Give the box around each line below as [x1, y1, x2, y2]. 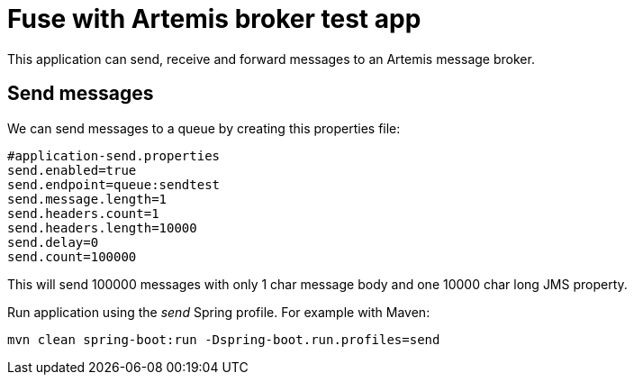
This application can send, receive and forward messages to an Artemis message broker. [7, 50, 535, 67]
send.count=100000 [7, 249, 137, 264]
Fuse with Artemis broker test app [7, 4, 421, 34]
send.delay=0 [7, 234, 99, 250]
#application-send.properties [7, 148, 221, 163]
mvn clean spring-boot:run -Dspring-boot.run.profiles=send [7, 332, 440, 347]
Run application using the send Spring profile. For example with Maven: [7, 304, 430, 320]
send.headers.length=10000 [7, 220, 197, 235]
